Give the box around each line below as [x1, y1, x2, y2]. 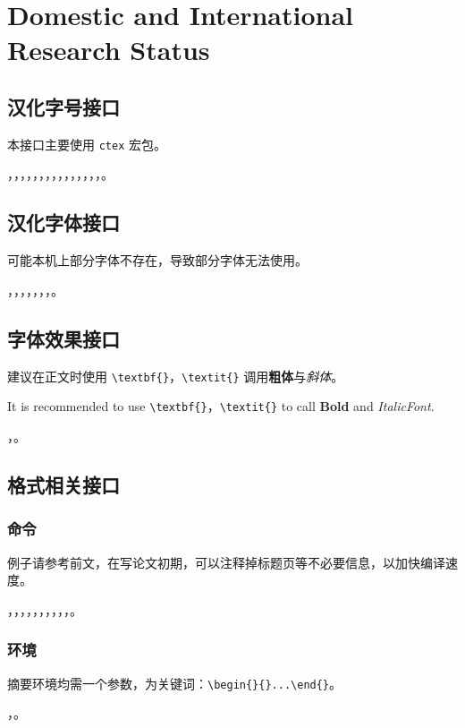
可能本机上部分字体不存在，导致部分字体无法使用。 [7, 251, 308, 270]
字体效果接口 [7, 324, 120, 352]
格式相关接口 [7, 470, 120, 498]
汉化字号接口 [7, 92, 120, 120]
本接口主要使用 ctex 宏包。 [7, 134, 166, 153]
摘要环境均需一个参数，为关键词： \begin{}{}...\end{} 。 [7, 673, 342, 692]
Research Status [7, 31, 210, 68]
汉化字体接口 [7, 209, 120, 236]
